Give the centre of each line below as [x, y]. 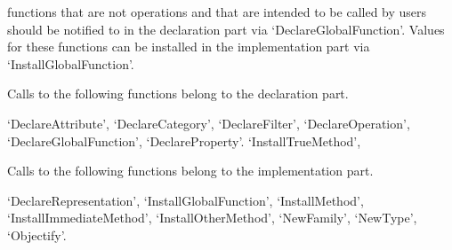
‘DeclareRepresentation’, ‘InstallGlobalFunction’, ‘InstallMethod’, [186, 200]
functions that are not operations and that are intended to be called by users [217, 12]
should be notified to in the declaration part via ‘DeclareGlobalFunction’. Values [226, 29]
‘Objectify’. [37, 234]
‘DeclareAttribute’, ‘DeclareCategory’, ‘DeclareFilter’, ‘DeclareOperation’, [209, 123]
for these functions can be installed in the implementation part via [189, 47]
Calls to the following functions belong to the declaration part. [178, 94]
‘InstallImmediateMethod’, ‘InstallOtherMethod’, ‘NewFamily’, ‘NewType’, [212, 218]
